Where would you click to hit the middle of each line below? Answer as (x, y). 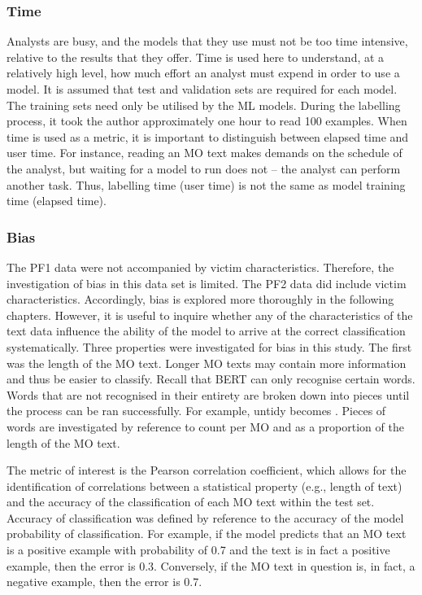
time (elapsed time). (57, 201)
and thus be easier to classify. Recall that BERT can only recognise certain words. (211, 379)
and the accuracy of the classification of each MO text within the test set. (191, 502)
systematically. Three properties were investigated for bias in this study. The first (209, 346)
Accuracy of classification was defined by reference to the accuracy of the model (205, 517)
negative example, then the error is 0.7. (104, 582)
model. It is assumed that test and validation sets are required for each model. (202, 89)
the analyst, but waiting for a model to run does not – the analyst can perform (204, 168)
